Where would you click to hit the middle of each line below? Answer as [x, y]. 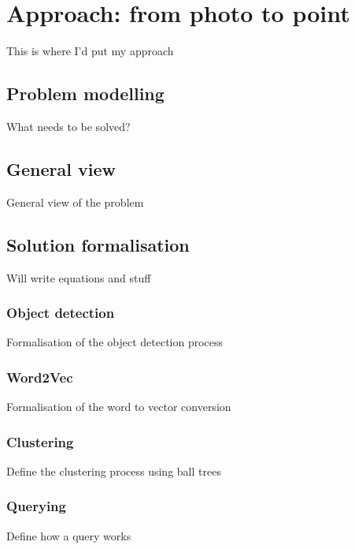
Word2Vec [40, 377]
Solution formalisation [98, 244]
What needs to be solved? [68, 126]
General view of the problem [75, 202]
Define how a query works [69, 535]
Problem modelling [85, 93]
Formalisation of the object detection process [115, 342]
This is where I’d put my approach [90, 51]
